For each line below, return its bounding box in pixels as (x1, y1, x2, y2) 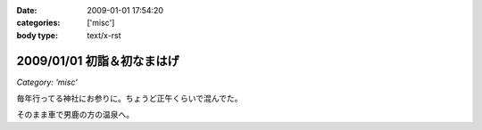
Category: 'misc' (16, 77, 78, 87)
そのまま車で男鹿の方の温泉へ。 (16, 110, 134, 120)
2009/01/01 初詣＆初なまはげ (16, 53, 179, 69)
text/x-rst (87, 29, 121, 40)
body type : (16, 29, 58, 40)
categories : (16, 18, 61, 28)
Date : (16, 5, 37, 15)
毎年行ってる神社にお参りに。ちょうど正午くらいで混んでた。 (16, 93, 243, 104)
